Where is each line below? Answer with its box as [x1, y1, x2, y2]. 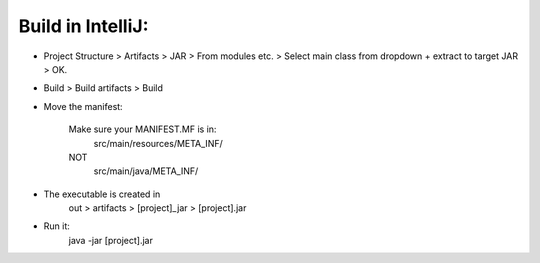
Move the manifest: [43, 100, 124, 112]
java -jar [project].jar [68, 234, 154, 246]
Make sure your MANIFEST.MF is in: [68, 123, 217, 135]
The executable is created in [43, 188, 161, 200]
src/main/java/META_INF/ [93, 165, 199, 177]
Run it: [43, 220, 70, 232]
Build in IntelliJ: [18, 15, 149, 37]
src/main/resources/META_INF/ [93, 137, 224, 149]
